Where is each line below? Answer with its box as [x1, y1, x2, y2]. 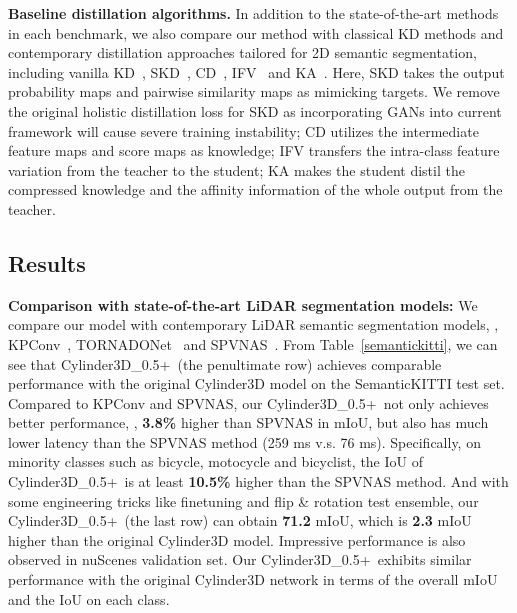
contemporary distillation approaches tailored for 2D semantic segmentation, [8, 42, 477, 63]
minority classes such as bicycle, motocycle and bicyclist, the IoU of [8, 451, 424, 472]
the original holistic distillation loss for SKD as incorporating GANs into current [8, 100, 502, 121]
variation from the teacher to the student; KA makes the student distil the [8, 159, 465, 180]
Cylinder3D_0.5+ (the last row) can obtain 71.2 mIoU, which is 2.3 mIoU [8, 510, 472, 531]
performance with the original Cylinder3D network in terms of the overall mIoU [8, 569, 498, 590]
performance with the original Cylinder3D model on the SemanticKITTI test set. [8, 373, 505, 394]
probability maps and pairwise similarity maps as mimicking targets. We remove [8, 81, 500, 102]
